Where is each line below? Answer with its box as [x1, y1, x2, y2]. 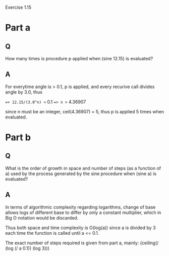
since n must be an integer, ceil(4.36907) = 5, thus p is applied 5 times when [5, 108, 164, 114]
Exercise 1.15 [5, 5, 32, 10]
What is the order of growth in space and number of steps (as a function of [5, 165, 161, 171]
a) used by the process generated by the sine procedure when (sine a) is [5, 170, 157, 177]
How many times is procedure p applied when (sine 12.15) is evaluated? [5, 56, 153, 61]
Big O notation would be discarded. [5, 215, 79, 221]
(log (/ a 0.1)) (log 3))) [5, 245, 49, 251]
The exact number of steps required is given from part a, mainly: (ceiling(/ [5, 240, 159, 246]
